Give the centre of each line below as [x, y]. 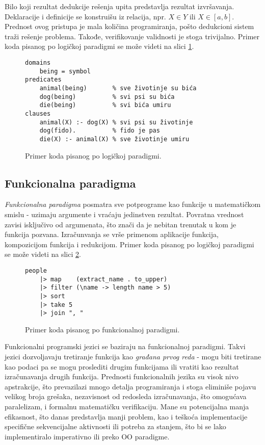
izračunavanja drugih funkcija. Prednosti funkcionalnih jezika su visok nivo [122, 376]
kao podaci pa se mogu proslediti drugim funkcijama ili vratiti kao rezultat [122, 366]
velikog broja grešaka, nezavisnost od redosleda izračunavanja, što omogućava [126, 396]
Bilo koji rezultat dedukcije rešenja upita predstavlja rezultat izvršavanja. [120, 6]
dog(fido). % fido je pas [100, 131]
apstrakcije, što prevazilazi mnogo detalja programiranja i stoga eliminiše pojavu [130, 386]
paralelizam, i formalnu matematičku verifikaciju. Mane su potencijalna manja [127, 406]
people [36, 270]
